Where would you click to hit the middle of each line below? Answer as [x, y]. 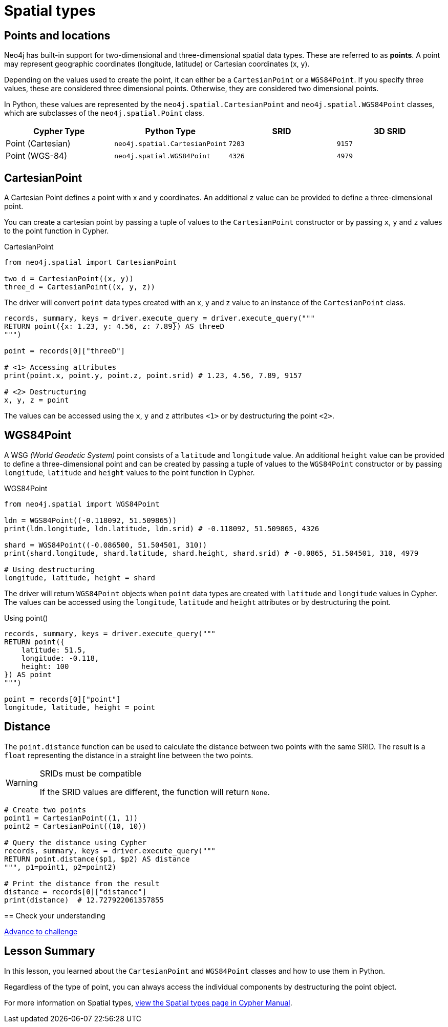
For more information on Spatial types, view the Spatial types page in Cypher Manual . [148, 1002]
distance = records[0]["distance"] [76, 892]
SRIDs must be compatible [91, 773]
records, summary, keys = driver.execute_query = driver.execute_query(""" [159, 318]
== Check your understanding [55, 915]
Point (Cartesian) [38, 144]
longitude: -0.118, [60, 658]
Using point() [26, 618]
